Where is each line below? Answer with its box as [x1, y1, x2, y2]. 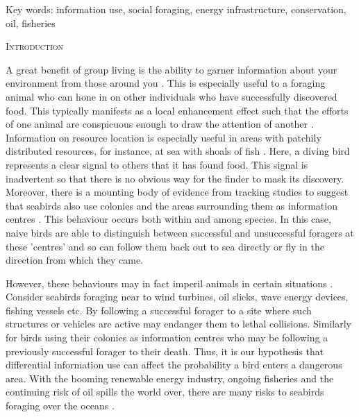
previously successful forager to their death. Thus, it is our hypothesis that [6, 343, 324, 358]
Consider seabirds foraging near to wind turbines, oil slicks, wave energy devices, [6, 289, 349, 304]
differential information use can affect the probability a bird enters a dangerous [6, 357, 342, 372]
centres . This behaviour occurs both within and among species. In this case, [6, 212, 331, 226]
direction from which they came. [6, 253, 144, 267]
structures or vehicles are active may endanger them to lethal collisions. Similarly [6, 316, 351, 331]
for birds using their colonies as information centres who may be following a [6, 330, 328, 345]
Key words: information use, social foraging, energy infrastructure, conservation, [6, 2, 347, 16]
